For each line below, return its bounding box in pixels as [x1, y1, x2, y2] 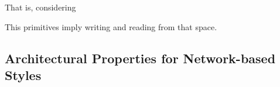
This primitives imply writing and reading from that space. [5, 20, 217, 32]
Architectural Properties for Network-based [5, 49, 276, 67]
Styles [5, 66, 42, 84]
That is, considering [5, 1, 76, 13]
